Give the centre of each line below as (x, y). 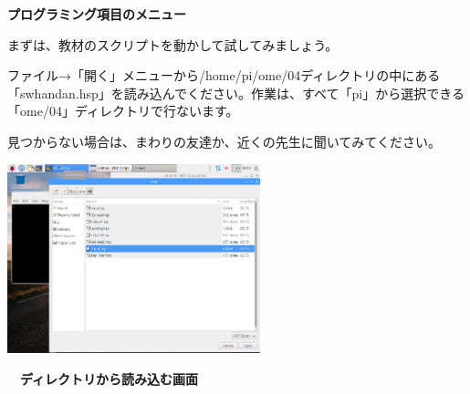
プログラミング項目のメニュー (97, 14)
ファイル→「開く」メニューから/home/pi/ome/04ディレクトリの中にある (224, 75)
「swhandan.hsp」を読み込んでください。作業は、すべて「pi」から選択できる (236, 93)
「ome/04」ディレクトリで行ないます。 (123, 111)
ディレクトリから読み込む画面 (109, 378)
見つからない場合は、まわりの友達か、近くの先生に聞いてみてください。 (224, 141)
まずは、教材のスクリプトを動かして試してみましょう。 (173, 44)
